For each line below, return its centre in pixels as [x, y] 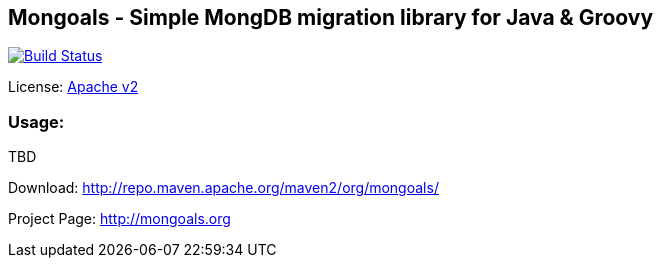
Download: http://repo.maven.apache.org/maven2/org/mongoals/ [223, 188]
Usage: [36, 121]
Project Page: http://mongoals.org [119, 219]
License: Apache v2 [73, 87]
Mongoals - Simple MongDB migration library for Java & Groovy [331, 17]
